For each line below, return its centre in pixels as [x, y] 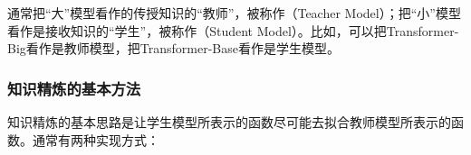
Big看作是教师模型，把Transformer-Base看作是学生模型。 [173, 48]
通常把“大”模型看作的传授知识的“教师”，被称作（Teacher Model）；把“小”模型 [234, 13]
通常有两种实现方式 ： [96, 139]
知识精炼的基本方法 [74, 88]
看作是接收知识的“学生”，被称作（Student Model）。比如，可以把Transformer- [233, 30]
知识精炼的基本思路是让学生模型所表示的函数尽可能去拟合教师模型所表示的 [229, 122]
